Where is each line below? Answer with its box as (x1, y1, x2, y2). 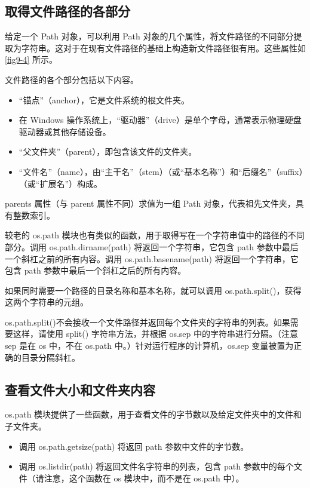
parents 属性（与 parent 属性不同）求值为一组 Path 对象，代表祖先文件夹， (5, 197, 296, 210)
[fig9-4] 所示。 (5, 53, 57, 66)
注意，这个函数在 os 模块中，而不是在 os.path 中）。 (44, 471, 244, 484)
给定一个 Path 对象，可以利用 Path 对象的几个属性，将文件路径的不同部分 (5, 30, 294, 42)
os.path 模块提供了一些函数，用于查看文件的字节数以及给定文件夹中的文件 (5, 408, 294, 421)
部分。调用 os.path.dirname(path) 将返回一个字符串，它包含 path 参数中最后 (5, 240, 299, 253)
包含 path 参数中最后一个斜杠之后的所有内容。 (5, 264, 186, 277)
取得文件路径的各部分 (5, 2, 130, 20)
